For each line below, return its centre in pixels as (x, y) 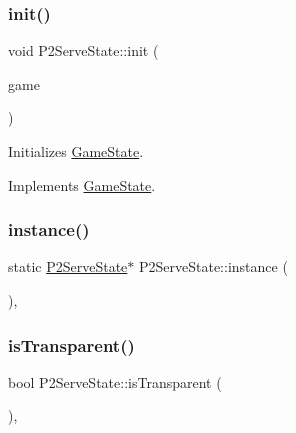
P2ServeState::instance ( (213, 266)
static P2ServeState (68, 266)
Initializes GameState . (76, 151)
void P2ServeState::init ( (83, 50)
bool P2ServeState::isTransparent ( (115, 381)
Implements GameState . (82, 184)
